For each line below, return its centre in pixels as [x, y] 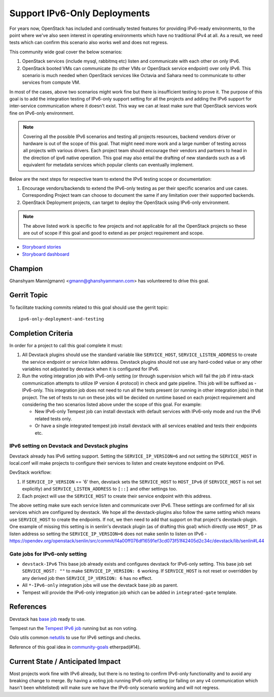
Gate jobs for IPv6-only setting [48, 554]
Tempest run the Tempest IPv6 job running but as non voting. [73, 628]
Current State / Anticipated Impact [65, 661]
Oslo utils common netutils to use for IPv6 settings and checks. [75, 638]
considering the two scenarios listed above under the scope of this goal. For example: [112, 404]
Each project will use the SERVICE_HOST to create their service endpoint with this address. [117, 496]
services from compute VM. [51, 82]
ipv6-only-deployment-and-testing [61, 319]
